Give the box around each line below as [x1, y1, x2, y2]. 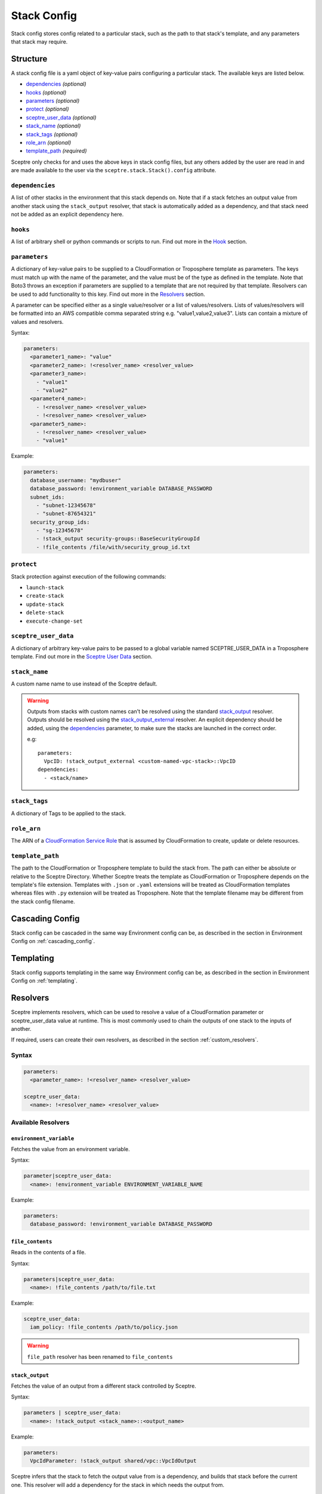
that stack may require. [11, 38, 68, 45]
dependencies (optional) [26, 81, 86, 88]
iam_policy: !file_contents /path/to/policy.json [30, 1324, 178, 1331]
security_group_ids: [30, 519, 90, 525]
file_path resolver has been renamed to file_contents [27, 1353, 173, 1360]
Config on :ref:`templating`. [11, 977, 78, 984]
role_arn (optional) [26, 139, 72, 146]
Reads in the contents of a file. [11, 1249, 86, 1256]
